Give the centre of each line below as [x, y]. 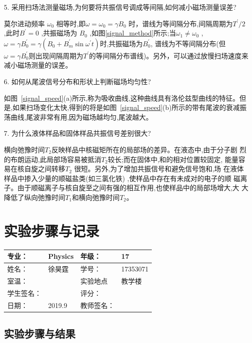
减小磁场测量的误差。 [38, 65]
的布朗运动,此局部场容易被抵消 [53, 159]
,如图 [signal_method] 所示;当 [133, 33]
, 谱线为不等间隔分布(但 [188, 43]
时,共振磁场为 [121, 43]
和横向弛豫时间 [96, 197]
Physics [61, 256]
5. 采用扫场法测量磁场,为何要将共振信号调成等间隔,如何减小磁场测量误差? [120, 7]
